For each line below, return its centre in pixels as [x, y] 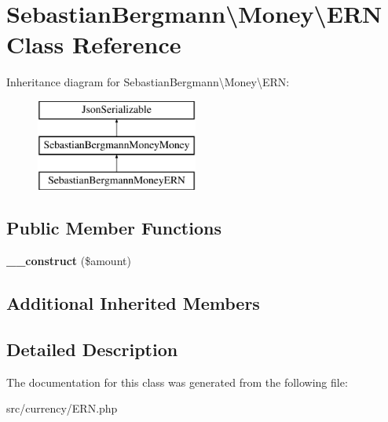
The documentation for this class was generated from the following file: [177, 382]
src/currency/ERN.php [62, 408]
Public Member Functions [114, 228]
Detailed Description [92, 349]
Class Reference [94, 44]
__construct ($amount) [69, 261]
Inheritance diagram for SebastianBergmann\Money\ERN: [148, 82]
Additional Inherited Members [133, 303]
